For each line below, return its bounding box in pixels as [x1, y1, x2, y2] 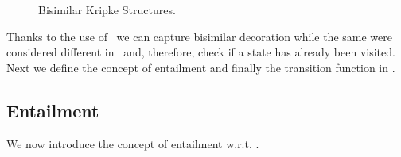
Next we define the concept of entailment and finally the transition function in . [6, 59, 395, 75]
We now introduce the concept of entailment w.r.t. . [6, 135, 259, 151]
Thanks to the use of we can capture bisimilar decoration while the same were [6, 28, 392, 44]
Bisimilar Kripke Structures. [38, 2, 176, 17]
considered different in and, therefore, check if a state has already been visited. [6, 44, 395, 60]
